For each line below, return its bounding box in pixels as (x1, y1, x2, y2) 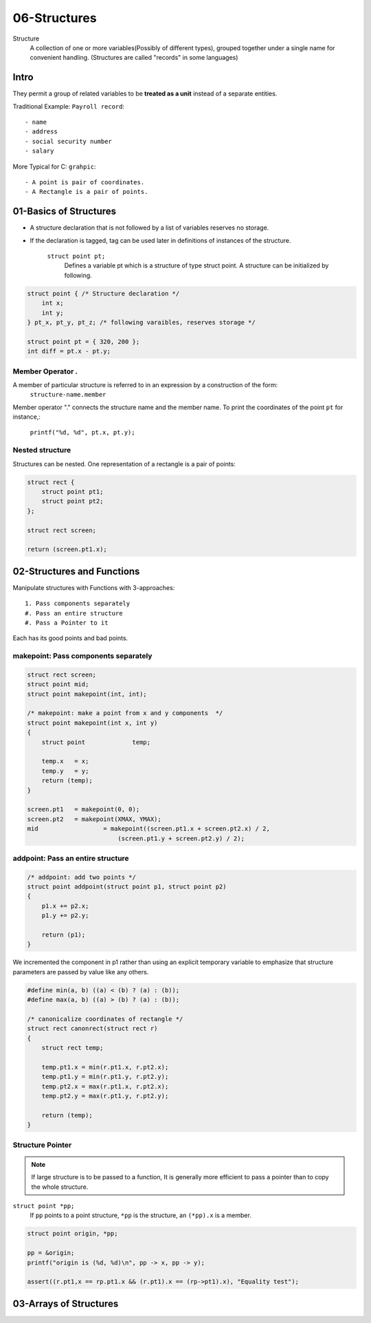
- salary (25, 147, 54, 155)
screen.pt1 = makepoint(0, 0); (27, 805, 140, 813)
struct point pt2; (41, 497, 104, 505)
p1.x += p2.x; (41, 901, 89, 910)
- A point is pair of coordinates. (25, 178, 145, 186)
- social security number (25, 138, 113, 145)
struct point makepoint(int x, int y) (27, 719, 158, 727)
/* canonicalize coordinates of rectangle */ (27, 1015, 183, 1023)
